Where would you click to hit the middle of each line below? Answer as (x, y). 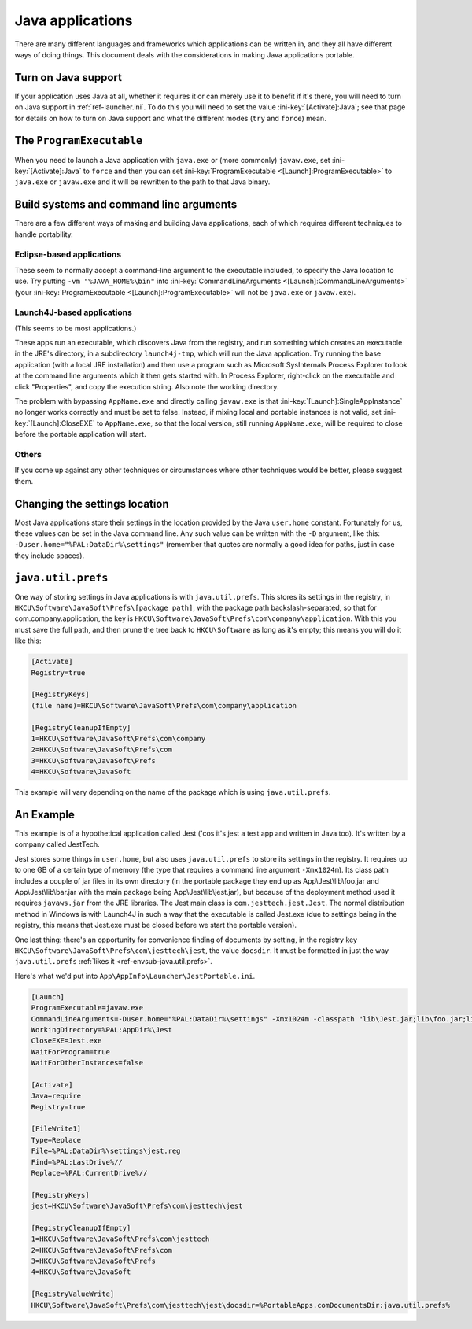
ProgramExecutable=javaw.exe (87, 1008)
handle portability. (44, 234)
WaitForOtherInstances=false (87, 1063)
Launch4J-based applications (74, 312)
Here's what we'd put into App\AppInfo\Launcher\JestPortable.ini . (135, 976)
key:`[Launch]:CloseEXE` (55, 423)
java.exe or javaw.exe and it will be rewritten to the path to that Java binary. (142, 182)
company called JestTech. (57, 844)
